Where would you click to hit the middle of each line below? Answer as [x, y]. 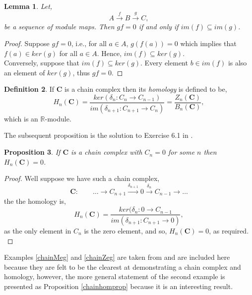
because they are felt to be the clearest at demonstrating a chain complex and [123, 266]
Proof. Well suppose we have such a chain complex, [82, 178]
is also [237, 63]
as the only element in [38, 230]
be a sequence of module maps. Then [59, 27]
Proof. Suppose [27, 43]
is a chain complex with [107, 152]
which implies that [208, 43]
